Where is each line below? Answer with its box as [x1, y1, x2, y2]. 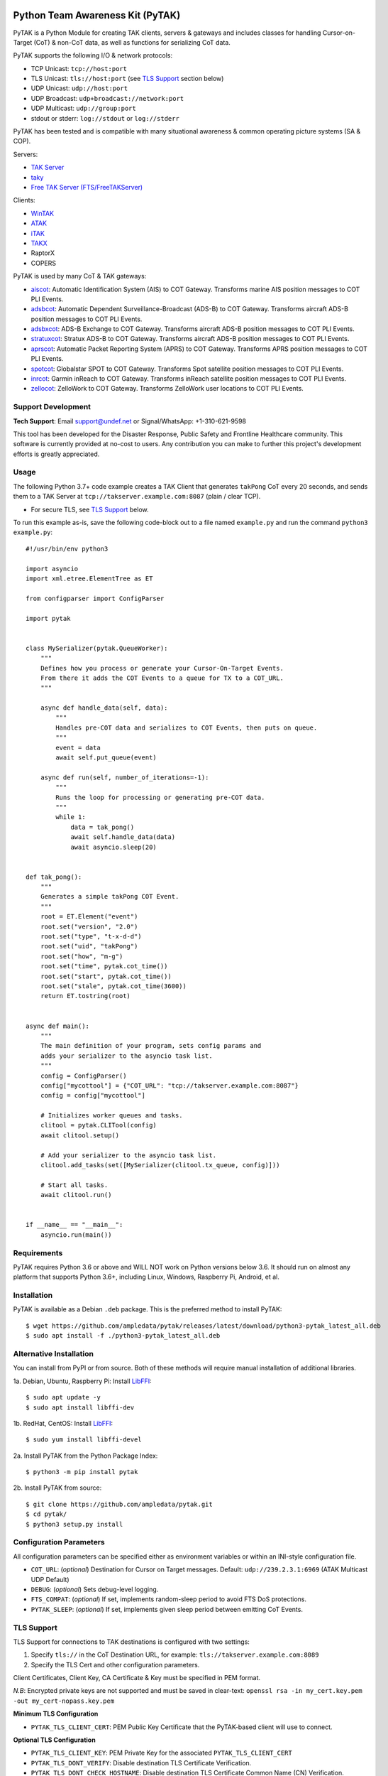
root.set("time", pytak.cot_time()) [40, 963, 168, 970]
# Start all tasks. [40, 1181, 109, 1189]
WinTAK [31, 209, 55, 217]
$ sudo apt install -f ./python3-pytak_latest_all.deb [26, 1332, 221, 1340]
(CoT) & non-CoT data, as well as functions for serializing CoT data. [33, 38, 231, 46]
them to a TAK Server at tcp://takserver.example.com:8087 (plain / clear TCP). [13, 492, 261, 501]
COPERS [31, 259, 57, 267]
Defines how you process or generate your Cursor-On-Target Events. [40, 664, 284, 672]
